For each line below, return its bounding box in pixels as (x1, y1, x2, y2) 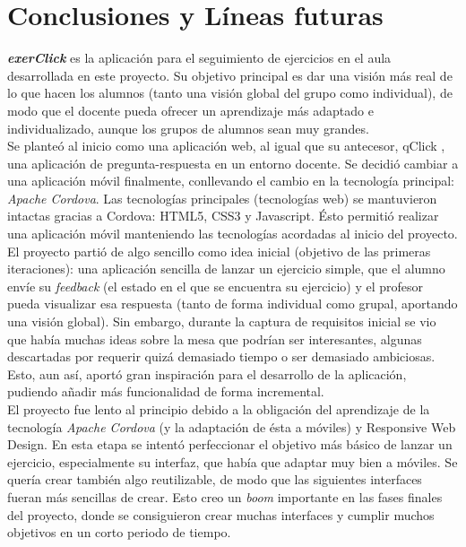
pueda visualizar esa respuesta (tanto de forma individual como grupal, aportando (7, 294, 458, 313)
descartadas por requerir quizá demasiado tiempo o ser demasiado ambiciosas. (7, 347, 436, 366)
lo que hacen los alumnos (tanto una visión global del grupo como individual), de (7, 83, 453, 102)
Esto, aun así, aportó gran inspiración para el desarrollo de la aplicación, (7, 364, 407, 383)
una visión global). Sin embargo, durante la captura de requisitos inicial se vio (7, 312, 436, 331)
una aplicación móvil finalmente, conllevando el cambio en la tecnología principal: (7, 171, 454, 190)
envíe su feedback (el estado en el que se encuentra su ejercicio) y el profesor (7, 276, 424, 295)
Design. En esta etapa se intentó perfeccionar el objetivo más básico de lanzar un (7, 435, 453, 454)
